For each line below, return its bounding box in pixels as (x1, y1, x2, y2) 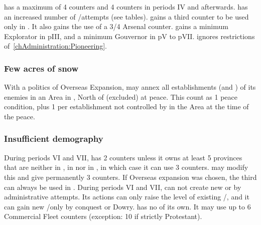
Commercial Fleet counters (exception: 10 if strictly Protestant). (4, 211, 202, 221)
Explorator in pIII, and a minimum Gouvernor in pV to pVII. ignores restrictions (4, 31, 255, 41)
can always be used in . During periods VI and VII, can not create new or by (4, 181, 241, 192)
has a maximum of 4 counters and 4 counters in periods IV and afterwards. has (4, 2, 248, 12)
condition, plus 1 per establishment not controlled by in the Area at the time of (4, 101, 249, 112)
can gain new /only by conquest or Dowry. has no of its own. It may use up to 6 (4, 201, 251, 211)
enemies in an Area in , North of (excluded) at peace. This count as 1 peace (4, 91, 237, 102)
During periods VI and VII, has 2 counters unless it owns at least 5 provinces (4, 152, 242, 162)
